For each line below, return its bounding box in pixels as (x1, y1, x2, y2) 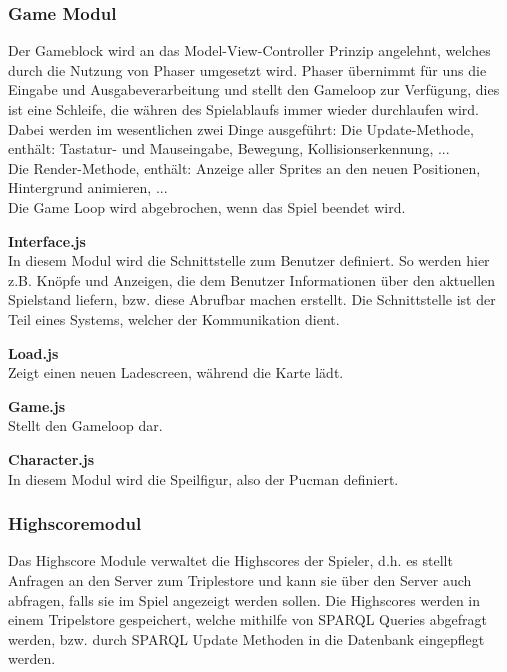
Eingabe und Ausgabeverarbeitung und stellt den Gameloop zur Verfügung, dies (8, 79, 500, 100)
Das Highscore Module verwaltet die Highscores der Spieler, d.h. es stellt (8, 550, 453, 571)
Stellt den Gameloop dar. (8, 415, 163, 436)
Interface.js (8, 230, 86, 251)
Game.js (8, 395, 66, 416)
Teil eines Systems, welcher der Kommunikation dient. (8, 308, 340, 329)
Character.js (8, 448, 95, 469)
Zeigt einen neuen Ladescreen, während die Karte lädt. (8, 362, 344, 383)
